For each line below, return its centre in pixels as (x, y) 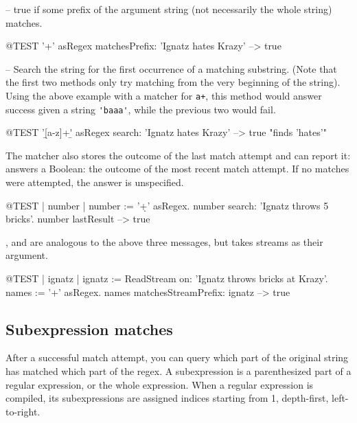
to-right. (23, 411)
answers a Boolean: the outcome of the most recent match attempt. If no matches (177, 169)
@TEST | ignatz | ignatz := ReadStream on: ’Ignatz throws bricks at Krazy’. (167, 278)
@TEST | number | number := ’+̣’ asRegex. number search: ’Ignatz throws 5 (167, 205)
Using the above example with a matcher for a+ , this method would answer (164, 95)
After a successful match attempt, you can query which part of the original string (177, 357)
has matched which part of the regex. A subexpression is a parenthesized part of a (178, 371)
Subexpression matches (89, 329)
